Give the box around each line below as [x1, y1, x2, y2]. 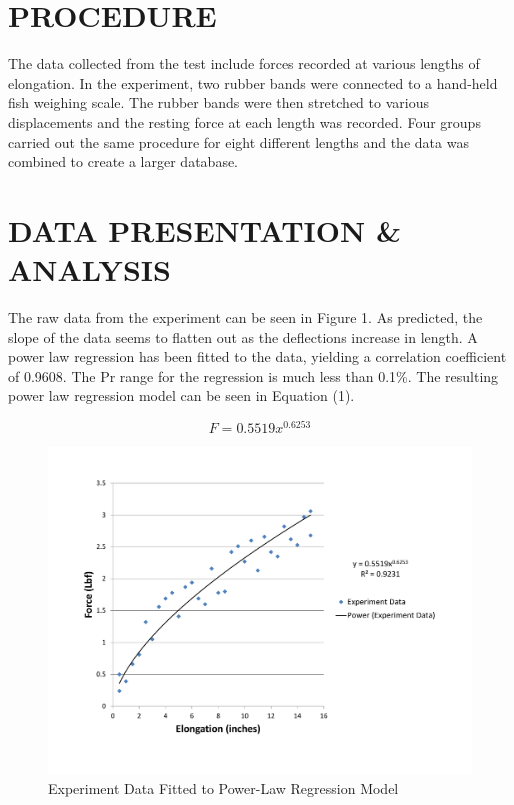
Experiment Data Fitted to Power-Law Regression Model [48, 778, 399, 799]
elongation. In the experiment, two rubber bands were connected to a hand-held [8, 72, 498, 93]
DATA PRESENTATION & [8, 209, 401, 250]
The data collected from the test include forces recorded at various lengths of [8, 53, 480, 74]
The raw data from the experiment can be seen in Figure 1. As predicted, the [8, 307, 483, 327]
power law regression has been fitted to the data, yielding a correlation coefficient [8, 346, 507, 367]
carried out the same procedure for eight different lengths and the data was [8, 131, 469, 152]
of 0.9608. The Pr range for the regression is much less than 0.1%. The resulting [8, 365, 499, 386]
